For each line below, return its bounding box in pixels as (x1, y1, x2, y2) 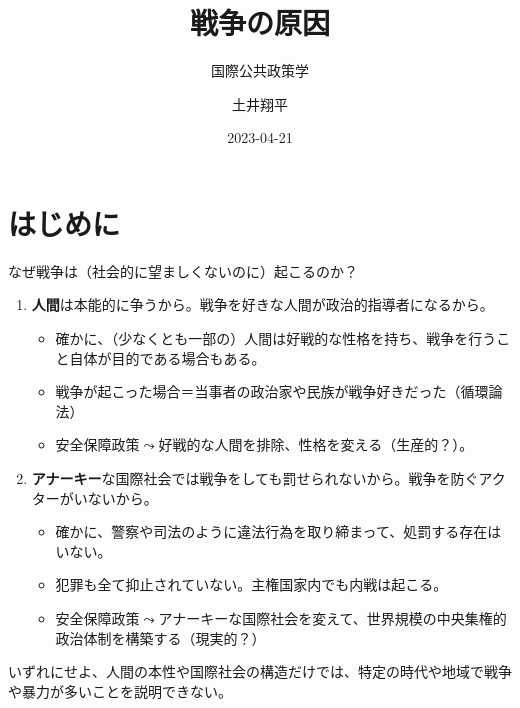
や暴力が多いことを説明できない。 (8, 680, 232, 701)
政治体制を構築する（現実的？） (55, 627, 266, 648)
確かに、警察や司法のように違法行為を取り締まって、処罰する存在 (55, 521, 488, 542)
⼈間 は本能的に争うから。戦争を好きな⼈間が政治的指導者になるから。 (31, 294, 494, 315)
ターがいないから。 (31, 487, 158, 508)
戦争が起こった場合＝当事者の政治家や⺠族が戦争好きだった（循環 (55, 381, 489, 402)
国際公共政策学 (211, 60, 309, 81)
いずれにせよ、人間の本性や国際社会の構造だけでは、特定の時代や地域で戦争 (8, 661, 512, 682)
